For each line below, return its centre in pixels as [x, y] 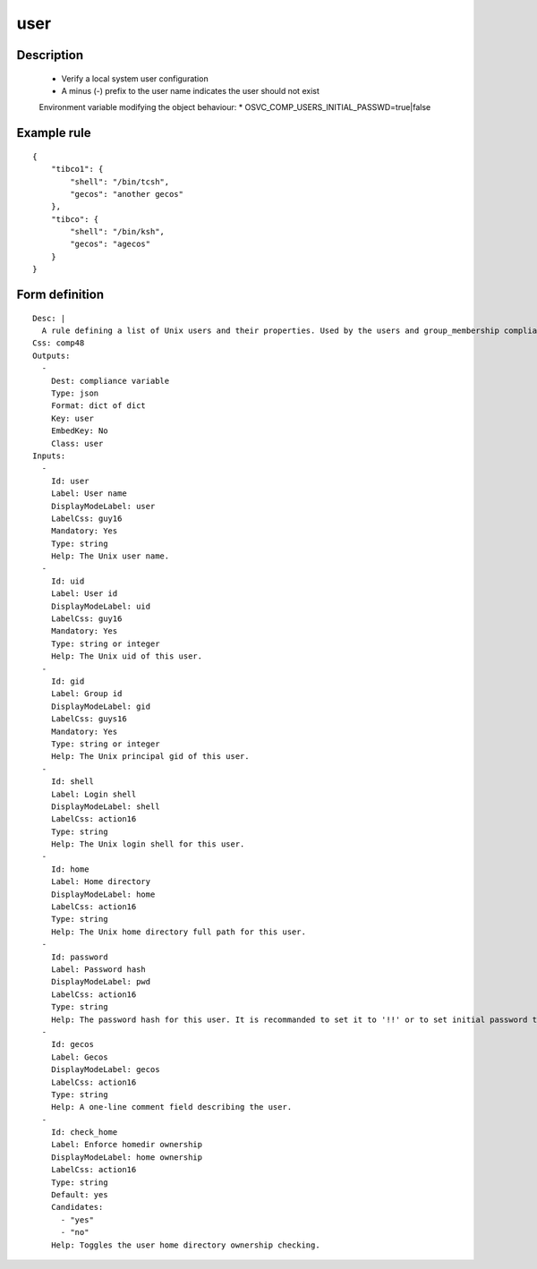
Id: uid [68, 581]
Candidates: [77, 1207]
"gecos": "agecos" [111, 244]
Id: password [79, 957]
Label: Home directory [101, 882]
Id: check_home [84, 1133]
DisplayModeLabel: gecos [105, 1070]
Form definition [60, 295]
